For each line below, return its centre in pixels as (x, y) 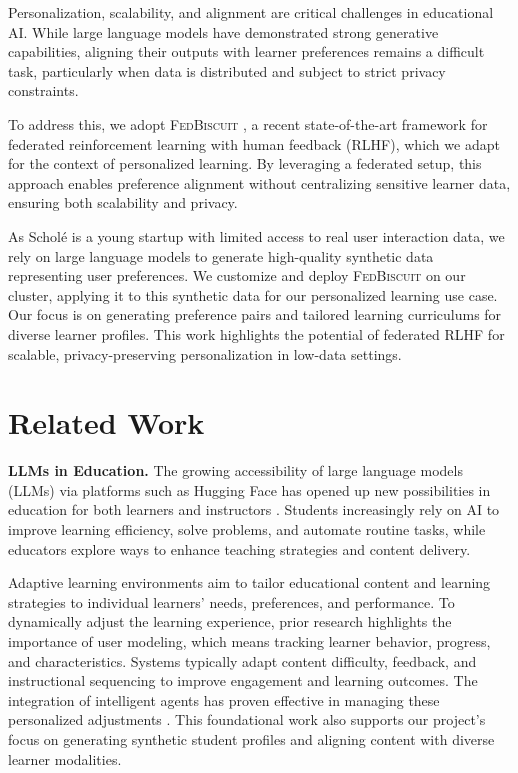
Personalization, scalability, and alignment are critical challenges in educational (251, 12)
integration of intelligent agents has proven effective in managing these (224, 699)
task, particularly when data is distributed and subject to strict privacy (227, 70)
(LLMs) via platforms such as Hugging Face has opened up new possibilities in (249, 489)
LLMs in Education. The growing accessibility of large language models (235, 470)
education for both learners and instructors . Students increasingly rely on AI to (254, 509)
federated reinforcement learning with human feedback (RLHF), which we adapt (254, 143)
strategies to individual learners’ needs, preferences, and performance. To (231, 601)
